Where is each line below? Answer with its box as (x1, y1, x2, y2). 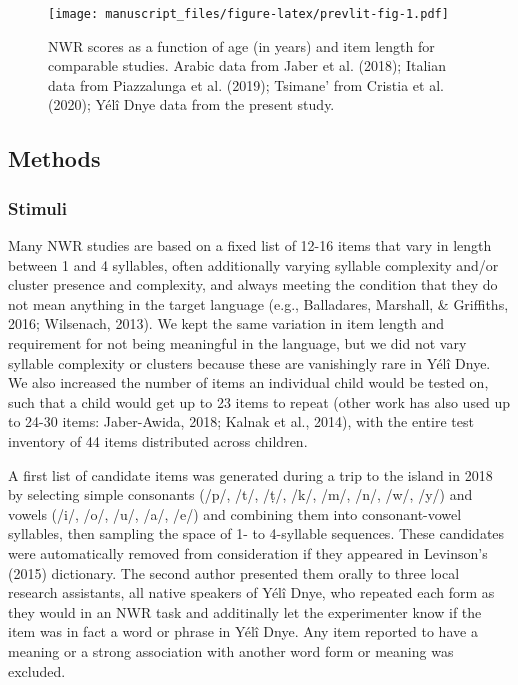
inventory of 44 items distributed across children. (8, 430, 308, 451)
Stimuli (8, 195, 68, 220)
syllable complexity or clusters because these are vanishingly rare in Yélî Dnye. (8, 352, 491, 373)
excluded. (8, 660, 66, 681)
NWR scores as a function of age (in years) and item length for (48, 35, 435, 56)
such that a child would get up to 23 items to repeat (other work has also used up (8, 391, 511, 412)
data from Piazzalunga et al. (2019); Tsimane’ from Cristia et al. (48, 74, 444, 95)
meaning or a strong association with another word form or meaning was (8, 640, 454, 661)
